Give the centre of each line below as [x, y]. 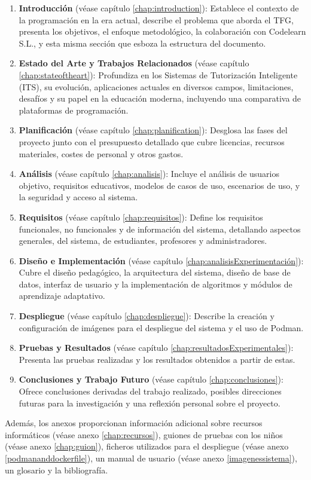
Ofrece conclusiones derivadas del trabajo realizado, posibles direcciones [150, 391]
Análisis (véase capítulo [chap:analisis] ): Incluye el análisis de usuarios [149, 174]
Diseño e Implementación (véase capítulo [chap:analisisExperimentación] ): [161, 260]
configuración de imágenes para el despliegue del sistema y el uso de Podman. [161, 327]
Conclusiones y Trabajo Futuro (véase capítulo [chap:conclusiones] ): [151, 379]
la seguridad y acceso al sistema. [78, 197]
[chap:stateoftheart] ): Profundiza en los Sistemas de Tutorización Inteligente [158, 74]
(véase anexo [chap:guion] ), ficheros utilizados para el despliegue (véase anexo [147, 446]
